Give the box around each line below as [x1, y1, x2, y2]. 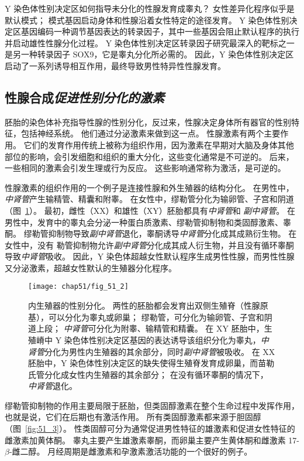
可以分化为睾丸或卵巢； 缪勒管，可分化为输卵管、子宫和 [48, 310, 264, 323]
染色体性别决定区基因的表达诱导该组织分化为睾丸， [64, 333, 261, 346]
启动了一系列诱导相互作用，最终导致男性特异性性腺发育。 [5, 59, 226, 71]
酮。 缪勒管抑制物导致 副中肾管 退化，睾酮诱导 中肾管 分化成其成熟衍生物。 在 [5, 227, 297, 240]
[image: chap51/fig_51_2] [28, 282, 129, 291]
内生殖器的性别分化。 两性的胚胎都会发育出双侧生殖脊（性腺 [28, 299, 260, 312]
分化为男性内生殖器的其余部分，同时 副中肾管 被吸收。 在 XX [44, 345, 275, 357]
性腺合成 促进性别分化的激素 [5, 88, 164, 106]
